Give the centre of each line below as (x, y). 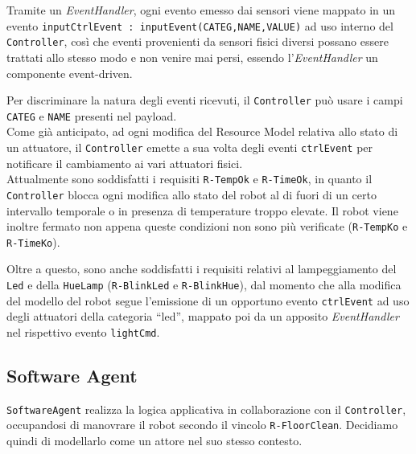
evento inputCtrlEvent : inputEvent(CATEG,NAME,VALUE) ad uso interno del (200, 25)
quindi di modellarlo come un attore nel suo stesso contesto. (154, 441)
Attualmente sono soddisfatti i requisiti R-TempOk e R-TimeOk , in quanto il (189, 179)
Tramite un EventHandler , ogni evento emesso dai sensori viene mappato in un (201, 10)
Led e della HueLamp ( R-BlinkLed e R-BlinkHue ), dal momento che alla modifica (204, 285)
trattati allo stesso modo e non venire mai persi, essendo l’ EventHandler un (192, 57)
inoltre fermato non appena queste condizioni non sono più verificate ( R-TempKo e (207, 226)
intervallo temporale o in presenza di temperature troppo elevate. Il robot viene (202, 210)
